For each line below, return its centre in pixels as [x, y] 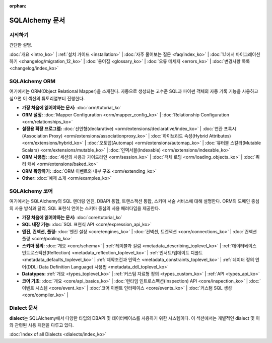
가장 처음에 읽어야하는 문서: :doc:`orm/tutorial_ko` [72, 108]
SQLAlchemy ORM [32, 82]
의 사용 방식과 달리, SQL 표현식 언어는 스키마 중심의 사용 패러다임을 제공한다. [85, 208]
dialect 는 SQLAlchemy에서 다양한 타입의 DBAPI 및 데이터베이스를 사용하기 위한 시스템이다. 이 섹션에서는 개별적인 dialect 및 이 [135, 318]
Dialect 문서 [23, 308]
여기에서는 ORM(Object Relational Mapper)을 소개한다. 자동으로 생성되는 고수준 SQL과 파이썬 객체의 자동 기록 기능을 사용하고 [134, 91]
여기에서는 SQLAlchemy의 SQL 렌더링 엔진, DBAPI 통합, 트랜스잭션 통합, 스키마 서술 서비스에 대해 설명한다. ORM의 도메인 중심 [134, 201]
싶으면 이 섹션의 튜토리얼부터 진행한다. [47, 98]
